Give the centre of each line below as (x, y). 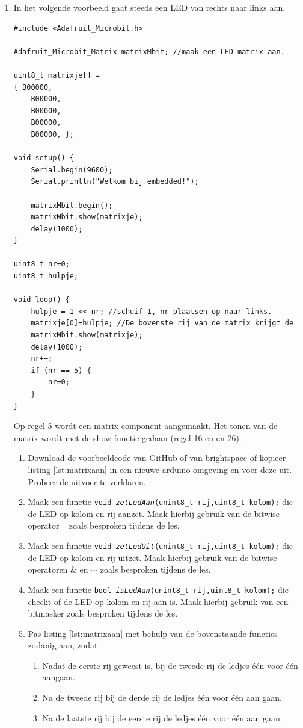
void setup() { (44, 158)
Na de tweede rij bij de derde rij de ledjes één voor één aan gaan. (162, 698)
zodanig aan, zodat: (64, 645)
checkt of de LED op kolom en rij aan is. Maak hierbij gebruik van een (158, 601)
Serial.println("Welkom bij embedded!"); (115, 182)
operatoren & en (58, 569)
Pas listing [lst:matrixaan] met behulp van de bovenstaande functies (153, 633)
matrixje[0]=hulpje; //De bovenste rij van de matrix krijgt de (162, 323)
